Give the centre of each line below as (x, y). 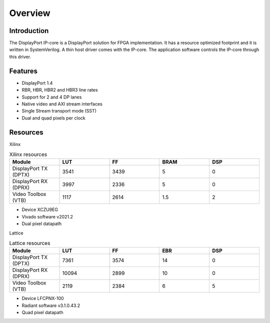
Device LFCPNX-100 (43, 298)
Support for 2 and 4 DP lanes (52, 97)
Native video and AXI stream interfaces (62, 104)
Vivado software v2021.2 (47, 216)
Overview (30, 13)
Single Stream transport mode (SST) (59, 111)
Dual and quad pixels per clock (54, 118)
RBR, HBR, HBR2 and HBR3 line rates (60, 90)
